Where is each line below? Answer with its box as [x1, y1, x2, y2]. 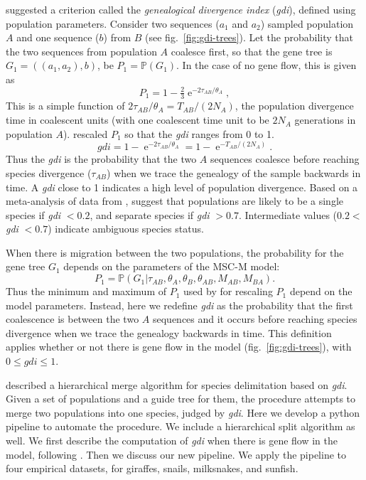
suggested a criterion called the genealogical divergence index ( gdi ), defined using [6, 2, 356, 16]
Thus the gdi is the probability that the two [6, 151, 197, 166]
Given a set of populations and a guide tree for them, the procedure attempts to [6, 391, 356, 406]
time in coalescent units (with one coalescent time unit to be [6, 112, 269, 127]
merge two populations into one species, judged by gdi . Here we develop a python [6, 405, 360, 420]
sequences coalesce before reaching [210, 151, 360, 166]
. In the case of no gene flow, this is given [176, 58, 357, 73]
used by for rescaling [183, 284, 273, 299]
